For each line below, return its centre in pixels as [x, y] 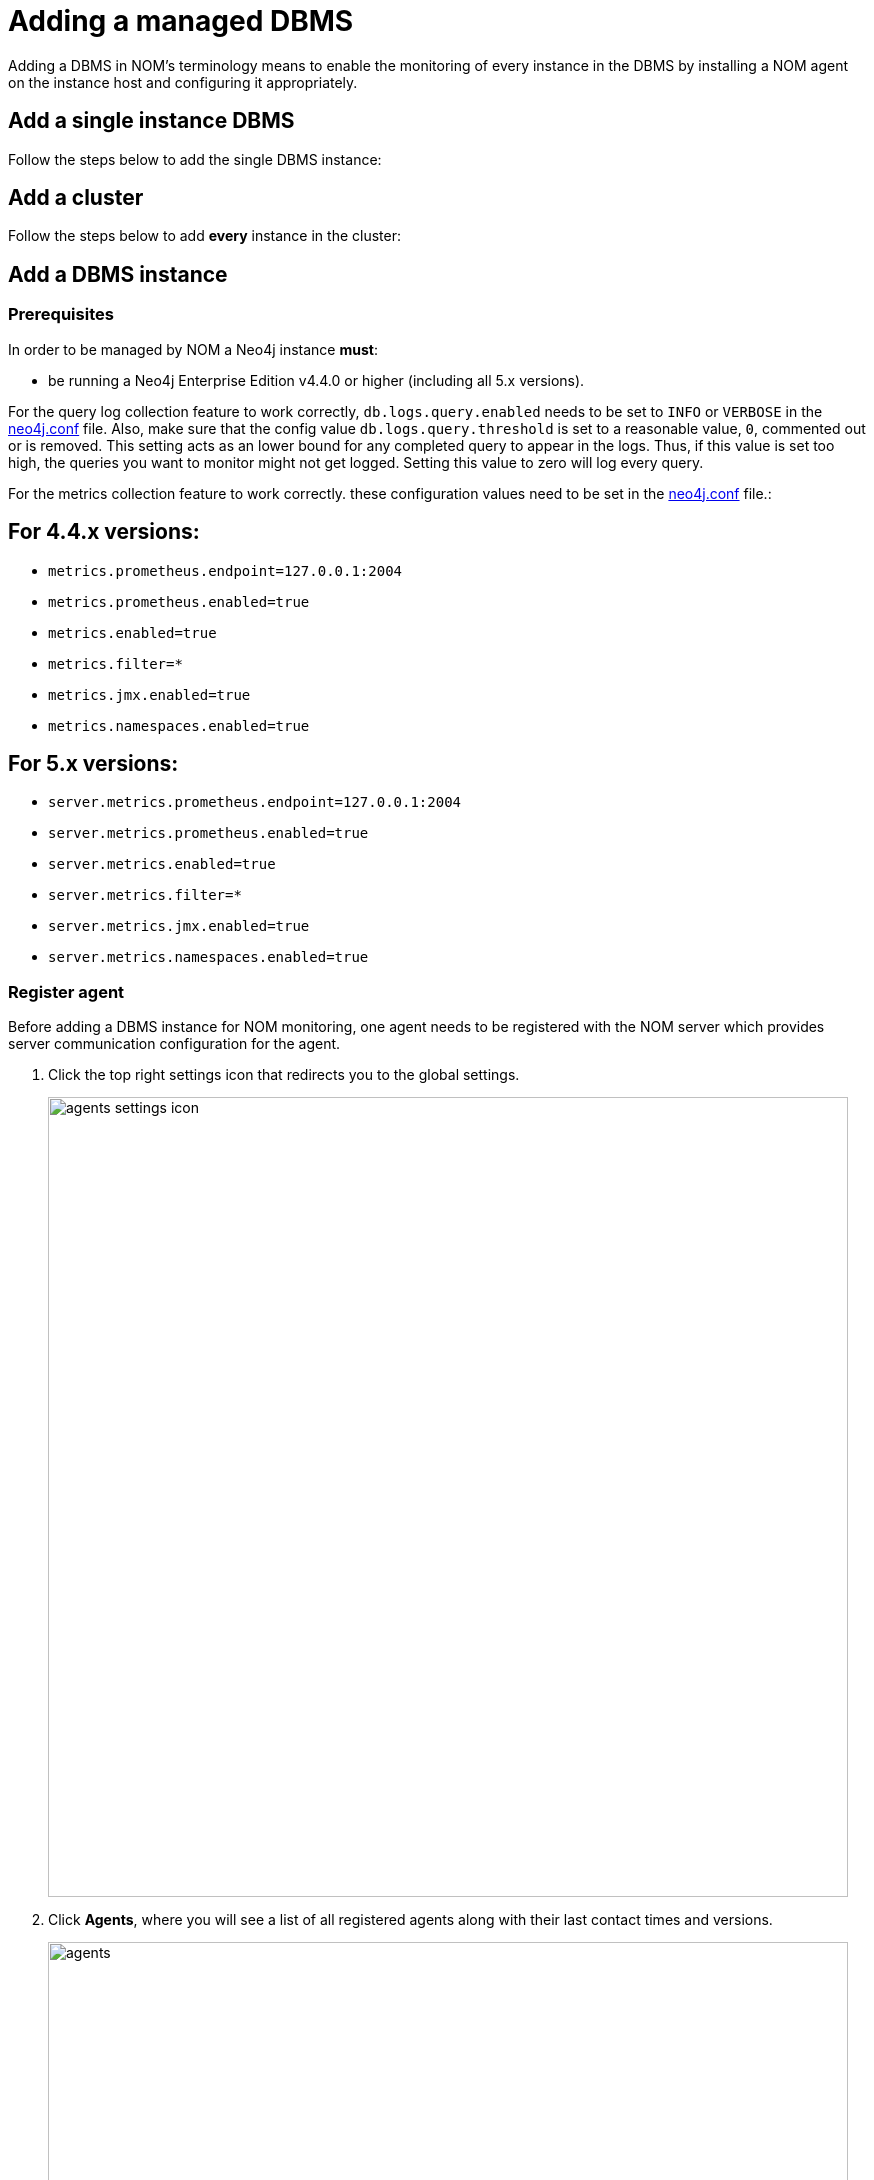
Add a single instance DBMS [151, 121]
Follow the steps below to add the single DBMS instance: [195, 159]
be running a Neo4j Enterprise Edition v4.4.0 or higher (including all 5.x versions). [316, 380]
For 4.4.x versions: [104, 532]
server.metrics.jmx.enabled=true [179, 926]
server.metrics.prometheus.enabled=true [208, 833]
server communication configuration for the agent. [174, 1044]
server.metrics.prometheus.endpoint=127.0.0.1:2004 [255, 802]
